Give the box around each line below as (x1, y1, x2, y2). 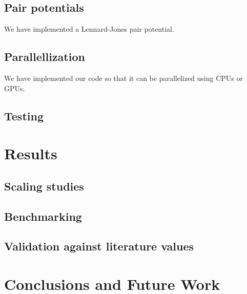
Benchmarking (4, 208, 82, 224)
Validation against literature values (4, 238, 194, 254)
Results (4, 143, 57, 164)
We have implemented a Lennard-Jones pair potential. (4, 24, 174, 34)
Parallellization (4, 49, 85, 65)
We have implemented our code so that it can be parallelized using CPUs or (4, 73, 243, 83)
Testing (4, 108, 44, 123)
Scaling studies (4, 178, 84, 194)
